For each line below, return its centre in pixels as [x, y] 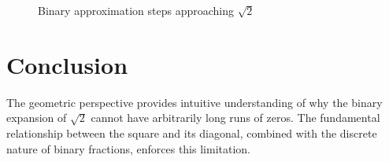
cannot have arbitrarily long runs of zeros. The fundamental [235, 118]
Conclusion [67, 64]
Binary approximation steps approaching [136, 10]
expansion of [37, 118]
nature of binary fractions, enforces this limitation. [128, 148]
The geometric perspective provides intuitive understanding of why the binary [194, 102]
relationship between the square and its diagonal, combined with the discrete [192, 133]
